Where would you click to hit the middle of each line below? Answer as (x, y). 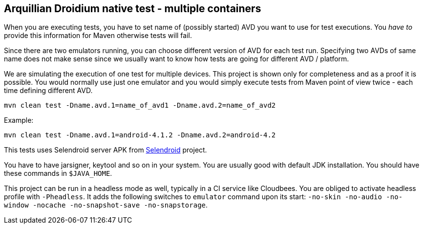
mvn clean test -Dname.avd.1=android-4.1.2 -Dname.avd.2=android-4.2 (140, 135)
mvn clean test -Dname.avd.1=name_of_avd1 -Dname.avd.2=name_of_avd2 (140, 105)
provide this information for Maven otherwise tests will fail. (98, 36)
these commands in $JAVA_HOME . (58, 173)
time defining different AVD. (48, 91)
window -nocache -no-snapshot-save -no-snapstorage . (106, 205)
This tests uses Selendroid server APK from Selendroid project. (106, 150)
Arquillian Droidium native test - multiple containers (133, 9)
